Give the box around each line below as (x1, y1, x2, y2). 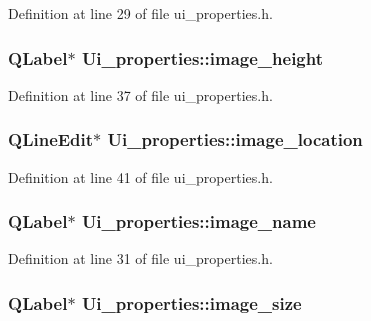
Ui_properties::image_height (81, 45, 323, 70)
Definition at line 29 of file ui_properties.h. (8, 3, 273, 23)
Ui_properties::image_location (107, 127, 363, 152)
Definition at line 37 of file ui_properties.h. (8, 84, 273, 105)
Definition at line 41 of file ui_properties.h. (8, 166, 273, 187)
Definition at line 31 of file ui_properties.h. (8, 248, 273, 269)
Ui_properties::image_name (81, 209, 316, 234)
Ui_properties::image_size (81, 290, 302, 315)
